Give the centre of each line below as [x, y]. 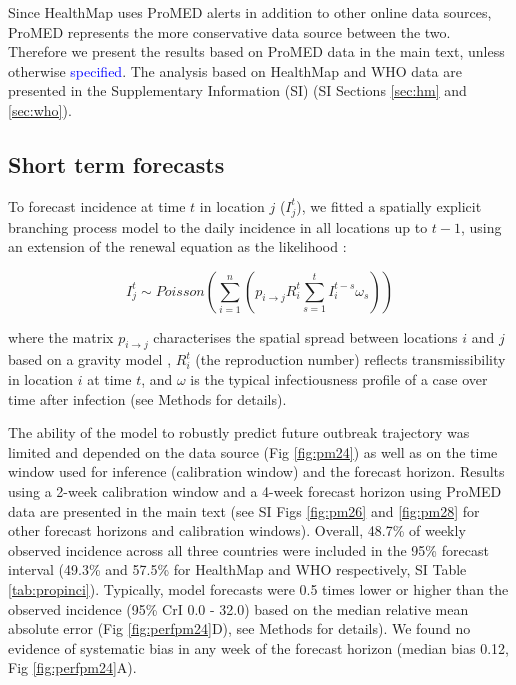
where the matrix [61, 336]
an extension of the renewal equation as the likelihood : [177, 246]
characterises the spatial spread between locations [305, 336]
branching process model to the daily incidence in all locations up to [218, 226]
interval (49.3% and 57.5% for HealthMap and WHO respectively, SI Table [237, 569]
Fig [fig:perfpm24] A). [72, 667]
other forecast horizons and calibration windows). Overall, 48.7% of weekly [237, 530]
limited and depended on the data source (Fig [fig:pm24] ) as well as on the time [253, 451]
